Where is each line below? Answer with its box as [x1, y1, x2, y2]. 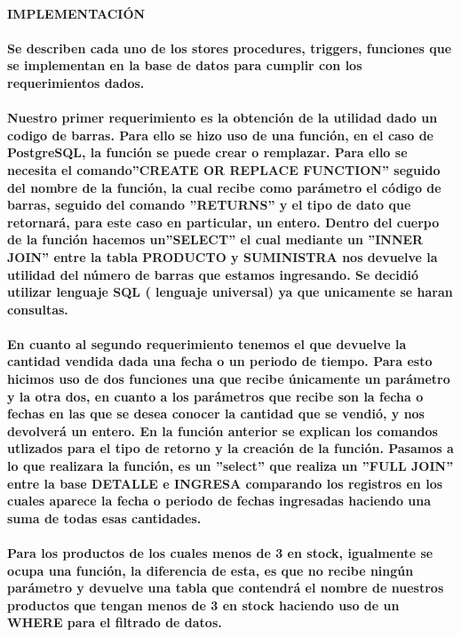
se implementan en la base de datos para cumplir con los [7, 56, 362, 75]
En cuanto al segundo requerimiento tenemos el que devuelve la [7, 334, 407, 353]
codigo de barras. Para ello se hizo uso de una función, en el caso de [7, 125, 433, 144]
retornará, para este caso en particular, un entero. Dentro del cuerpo [7, 212, 440, 231]
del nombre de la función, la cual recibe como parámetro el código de [7, 178, 441, 196]
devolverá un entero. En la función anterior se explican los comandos [7, 421, 438, 440]
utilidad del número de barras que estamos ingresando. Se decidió [7, 265, 419, 283]
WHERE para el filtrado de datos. [7, 613, 222, 632]
